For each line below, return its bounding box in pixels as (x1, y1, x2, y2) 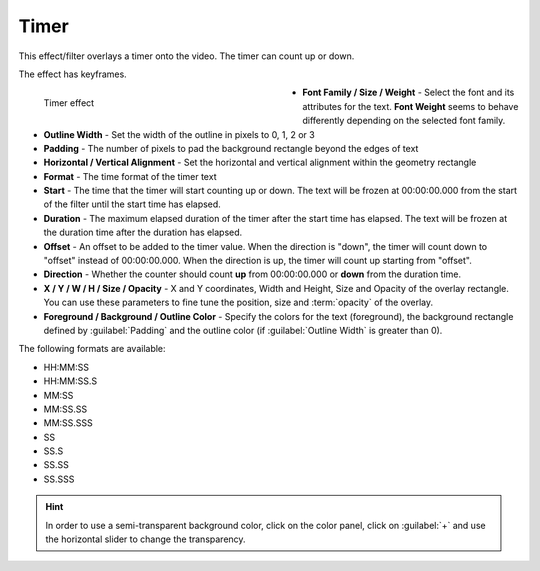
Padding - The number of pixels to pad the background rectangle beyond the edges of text (43, 142, 419, 154)
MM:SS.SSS (43, 417, 94, 429)
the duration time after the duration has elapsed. (43, 226, 243, 239)
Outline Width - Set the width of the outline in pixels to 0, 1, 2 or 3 (43, 128, 315, 140)
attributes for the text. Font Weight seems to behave (302, 100, 519, 112)
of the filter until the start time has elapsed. (43, 198, 222, 210)
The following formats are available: (18, 343, 166, 355)
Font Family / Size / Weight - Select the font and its (302, 86, 515, 99)
